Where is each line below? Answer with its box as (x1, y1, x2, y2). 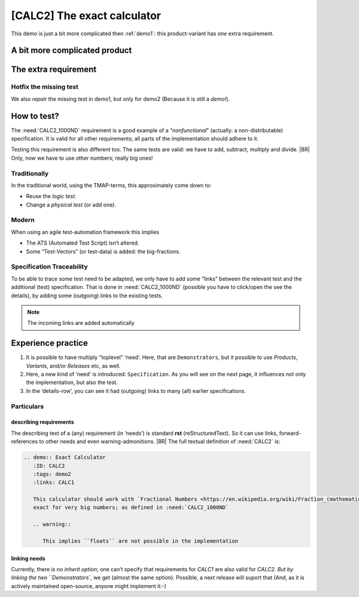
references (11, 438, 38, 445)
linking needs (11, 555, 46, 562)
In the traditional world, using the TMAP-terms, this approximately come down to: (11, 181, 212, 188)
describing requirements (11, 419, 74, 426)
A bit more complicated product (11, 45, 132, 56)
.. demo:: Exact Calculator (23, 454, 106, 461)
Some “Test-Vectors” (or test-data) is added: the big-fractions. (26, 248, 181, 255)
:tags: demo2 (33, 470, 72, 477)
